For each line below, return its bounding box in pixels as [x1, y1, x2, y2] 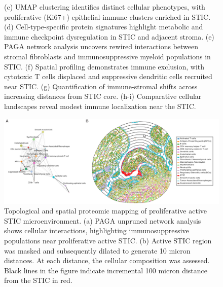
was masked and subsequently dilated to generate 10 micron [4, 245, 191, 256]
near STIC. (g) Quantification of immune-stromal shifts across [4, 81, 198, 91]
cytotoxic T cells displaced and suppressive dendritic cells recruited [4, 71, 212, 82]
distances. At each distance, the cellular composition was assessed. [4, 255, 210, 266]
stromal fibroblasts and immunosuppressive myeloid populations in [4, 51, 211, 61]
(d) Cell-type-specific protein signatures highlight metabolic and [4, 21, 203, 32]
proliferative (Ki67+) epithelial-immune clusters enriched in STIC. [4, 11, 211, 22]
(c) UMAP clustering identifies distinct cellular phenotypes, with [4, 2, 205, 12]
